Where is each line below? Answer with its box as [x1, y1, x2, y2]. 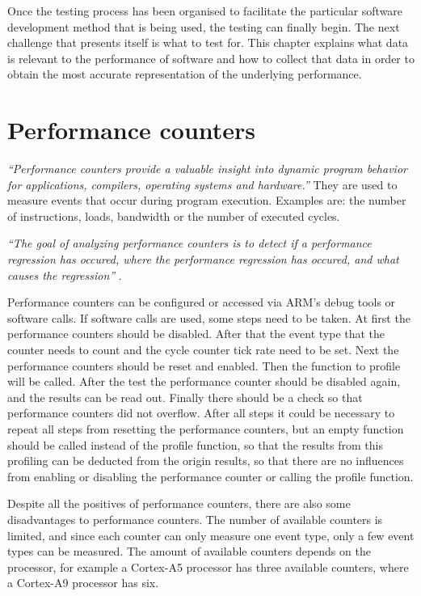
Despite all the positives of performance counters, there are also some [7, 495, 351, 512]
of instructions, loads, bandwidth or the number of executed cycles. [7, 207, 340, 224]
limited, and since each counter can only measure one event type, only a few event [7, 526, 415, 543]
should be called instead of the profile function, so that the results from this [7, 436, 383, 453]
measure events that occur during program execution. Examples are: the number [7, 192, 406, 209]
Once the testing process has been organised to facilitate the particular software [7, 2, 403, 19]
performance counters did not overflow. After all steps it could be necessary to [7, 404, 395, 421]
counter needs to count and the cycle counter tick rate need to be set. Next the [7, 341, 399, 358]
